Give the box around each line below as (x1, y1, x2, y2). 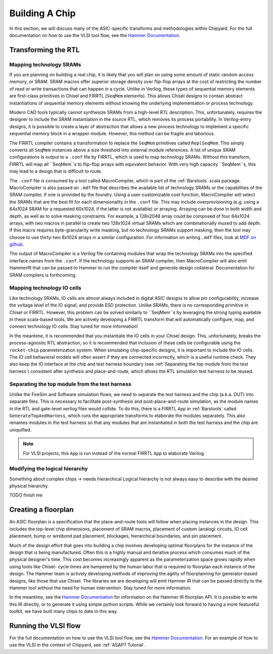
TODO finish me (9, 492, 43, 498)
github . (9, 241, 24, 248)
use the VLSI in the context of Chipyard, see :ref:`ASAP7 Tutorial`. (9, 642, 146, 648)
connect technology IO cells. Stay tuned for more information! (9, 323, 139, 329)
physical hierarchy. (9, 483, 49, 489)
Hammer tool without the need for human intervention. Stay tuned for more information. (9, 585, 192, 591)
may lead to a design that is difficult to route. (9, 168, 103, 174)
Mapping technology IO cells (9, 284, 81, 291)
